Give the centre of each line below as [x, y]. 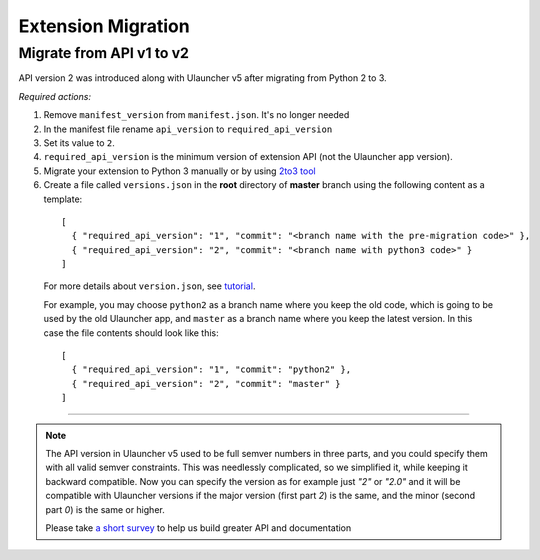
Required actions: [55, 96]
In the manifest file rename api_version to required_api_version [188, 129]
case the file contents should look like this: [131, 332]
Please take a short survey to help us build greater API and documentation [198, 527]
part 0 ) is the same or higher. [105, 509]
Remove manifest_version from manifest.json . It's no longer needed [196, 115]
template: [63, 199]
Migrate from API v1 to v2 [104, 53]
